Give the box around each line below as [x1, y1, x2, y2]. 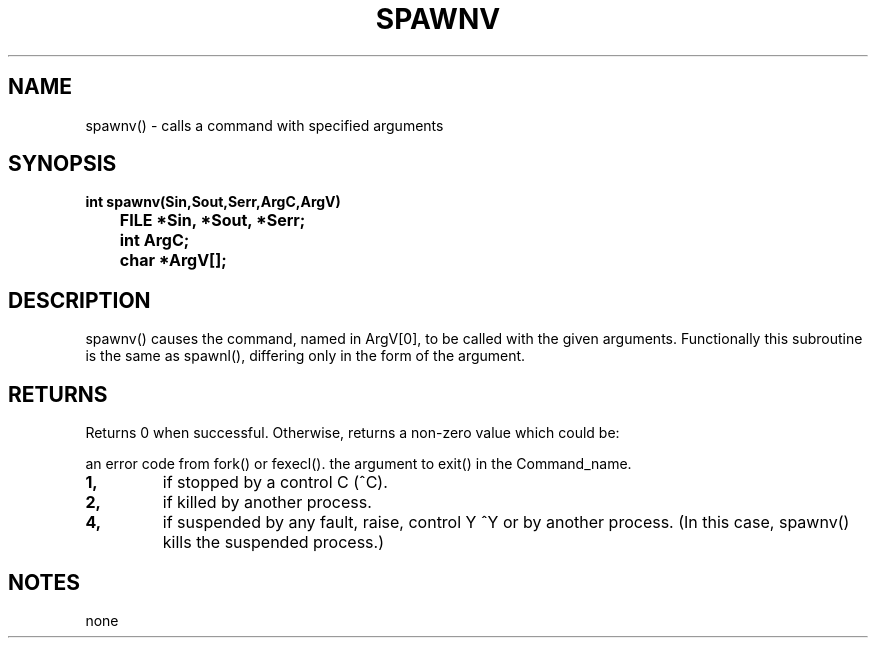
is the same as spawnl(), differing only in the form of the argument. [85, 347, 526, 365]
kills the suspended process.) [162, 532, 384, 553]
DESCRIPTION [8, 287, 151, 313]
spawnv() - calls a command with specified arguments [85, 116, 444, 134]
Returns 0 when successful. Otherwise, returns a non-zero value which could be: [85, 424, 620, 442]
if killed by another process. [162, 492, 372, 513]
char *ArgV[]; [119, 250, 227, 271]
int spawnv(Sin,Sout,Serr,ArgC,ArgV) [85, 193, 341, 211]
